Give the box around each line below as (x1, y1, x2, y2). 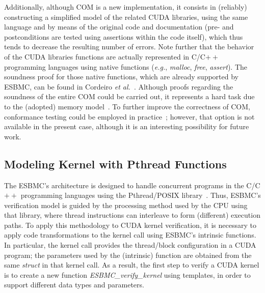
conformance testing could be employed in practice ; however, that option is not (4, 111, 255, 122)
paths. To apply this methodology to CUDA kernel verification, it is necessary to (4, 219, 256, 230)
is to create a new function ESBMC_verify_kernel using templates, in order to (4, 269, 251, 280)
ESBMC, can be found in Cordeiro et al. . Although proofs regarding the (4, 81, 233, 92)
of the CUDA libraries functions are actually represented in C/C (4, 51, 205, 62)
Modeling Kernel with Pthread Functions (4, 156, 227, 171)
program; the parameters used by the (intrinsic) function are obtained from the (4, 249, 252, 260)
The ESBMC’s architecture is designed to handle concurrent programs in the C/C (4, 180, 260, 190)
